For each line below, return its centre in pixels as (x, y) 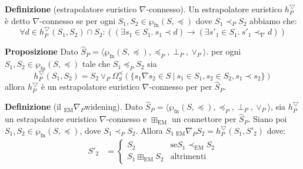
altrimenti (188, 157)
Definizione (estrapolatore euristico (71, 9)
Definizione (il (33, 107)
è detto (17, 20)
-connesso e (126, 119)
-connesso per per (181, 87)
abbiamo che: (273, 20)
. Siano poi (267, 119)
